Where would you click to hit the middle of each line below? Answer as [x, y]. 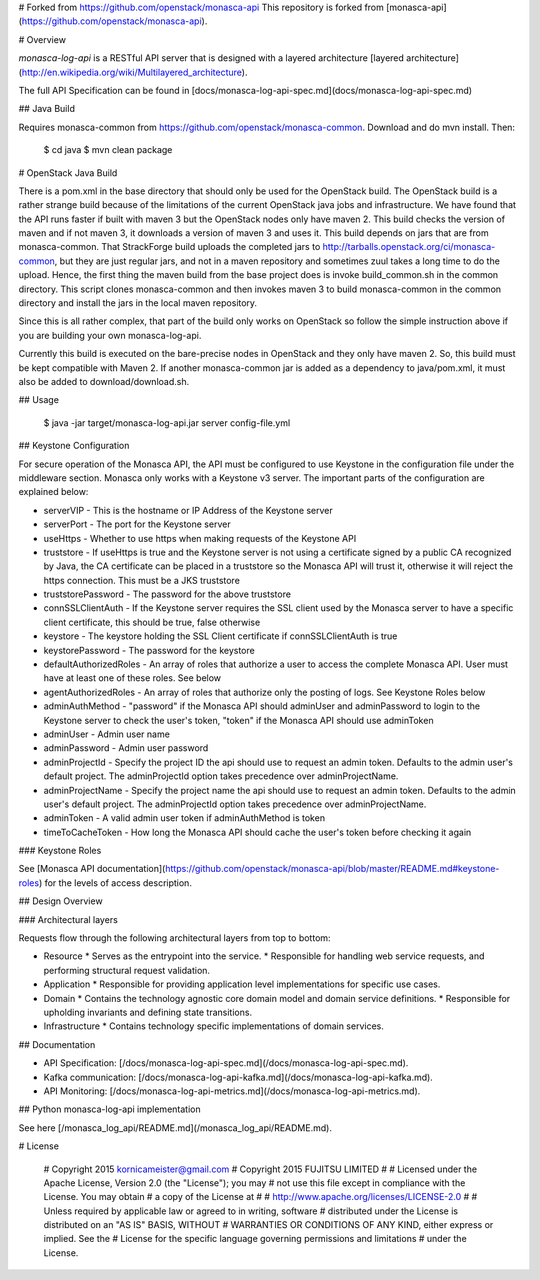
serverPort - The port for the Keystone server [137, 524]
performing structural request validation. [126, 970]
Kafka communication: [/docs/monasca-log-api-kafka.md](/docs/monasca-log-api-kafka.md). [238, 1077]
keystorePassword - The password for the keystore [149, 650]
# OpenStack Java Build [68, 172]
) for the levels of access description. [115, 882]
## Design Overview [61, 901]
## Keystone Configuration [74, 446]
